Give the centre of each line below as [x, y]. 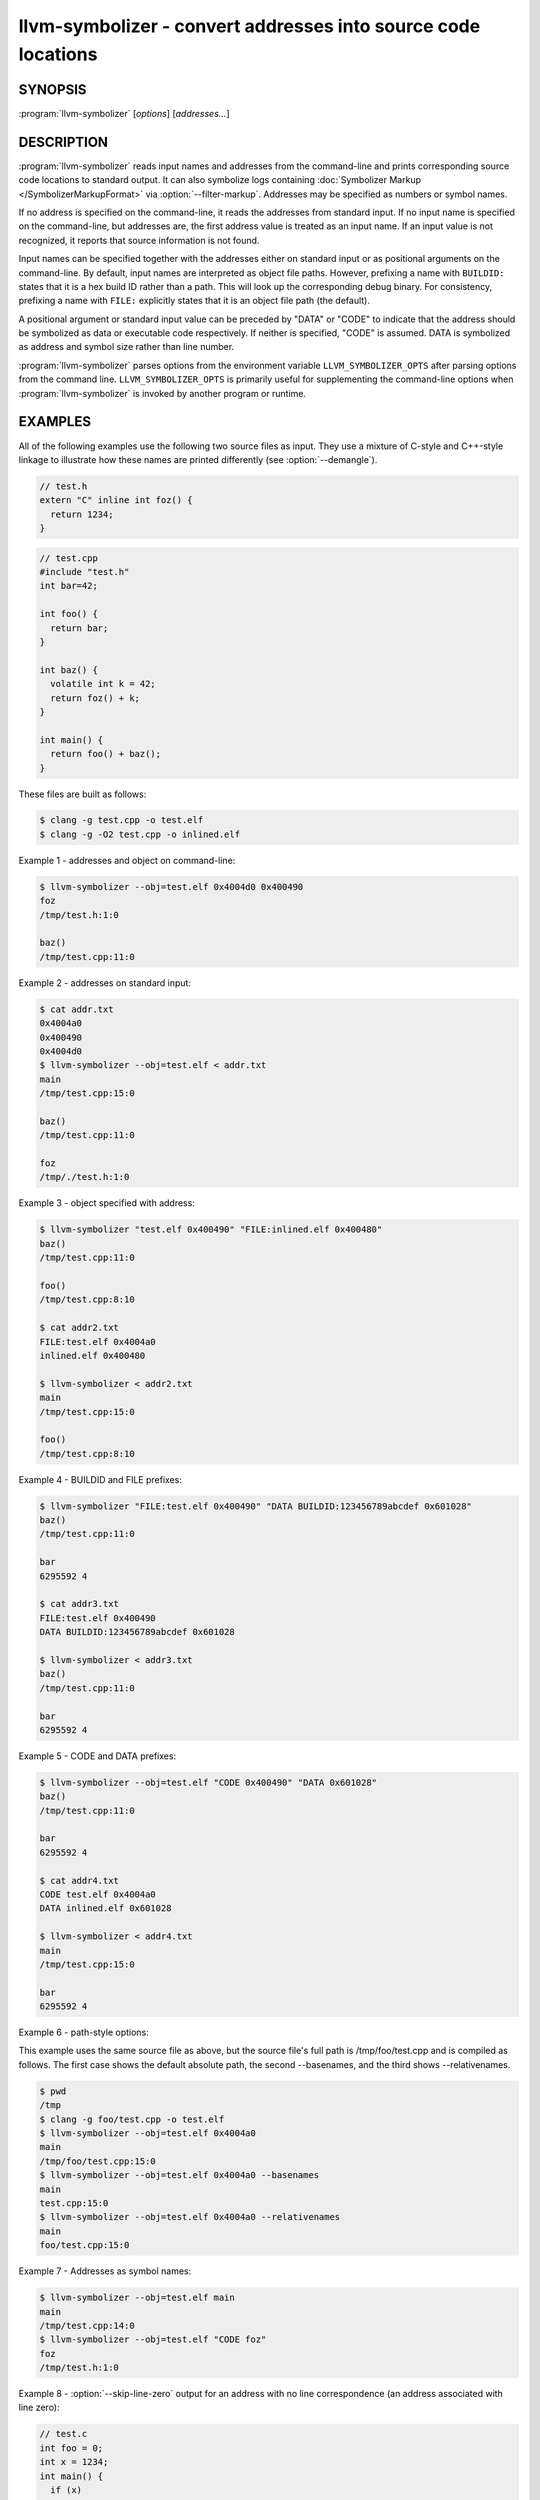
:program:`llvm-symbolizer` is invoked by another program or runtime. [162, 393]
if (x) [66, 2490]
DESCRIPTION [63, 141]
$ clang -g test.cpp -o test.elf [121, 820]
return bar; [79, 628]
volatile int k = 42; [103, 684]
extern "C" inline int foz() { [116, 500]
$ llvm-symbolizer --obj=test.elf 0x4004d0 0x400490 [171, 886]
